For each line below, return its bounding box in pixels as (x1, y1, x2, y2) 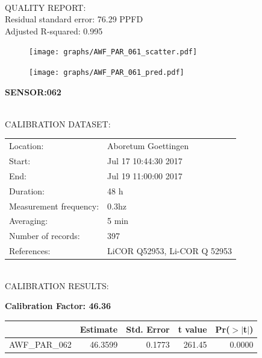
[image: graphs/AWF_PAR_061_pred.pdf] (29, 68, 184, 77)
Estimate (80, 322, 118, 335)
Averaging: (9, 214, 48, 227)
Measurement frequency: (9, 199, 99, 212)
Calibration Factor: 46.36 (5, 299, 111, 312)
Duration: (9, 184, 45, 197)
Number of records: (9, 229, 80, 242)
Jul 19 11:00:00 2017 (107, 169, 182, 182)
